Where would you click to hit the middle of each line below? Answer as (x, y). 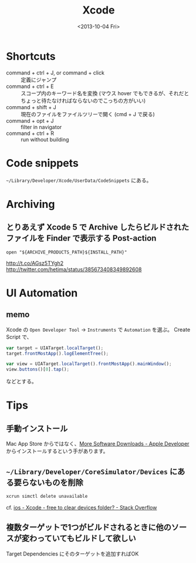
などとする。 (21, 382)
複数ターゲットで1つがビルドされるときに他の (89, 527)
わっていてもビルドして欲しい (82, 539)
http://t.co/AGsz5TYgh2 (35, 263)
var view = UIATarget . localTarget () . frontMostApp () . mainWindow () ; (89, 364)
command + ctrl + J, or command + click (55, 73)
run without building (45, 139)
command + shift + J (31, 107)
